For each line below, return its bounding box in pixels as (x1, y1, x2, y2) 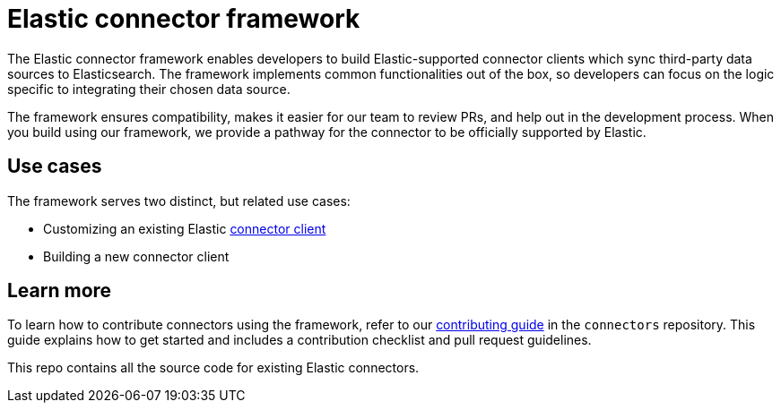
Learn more (7, 279, 112, 303)
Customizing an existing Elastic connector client (43, 220, 326, 236)
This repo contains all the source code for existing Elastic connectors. (7, 360, 420, 376)
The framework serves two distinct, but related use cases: (7, 192, 351, 209)
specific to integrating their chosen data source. (7, 81, 291, 97)
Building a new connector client (43, 248, 230, 264)
